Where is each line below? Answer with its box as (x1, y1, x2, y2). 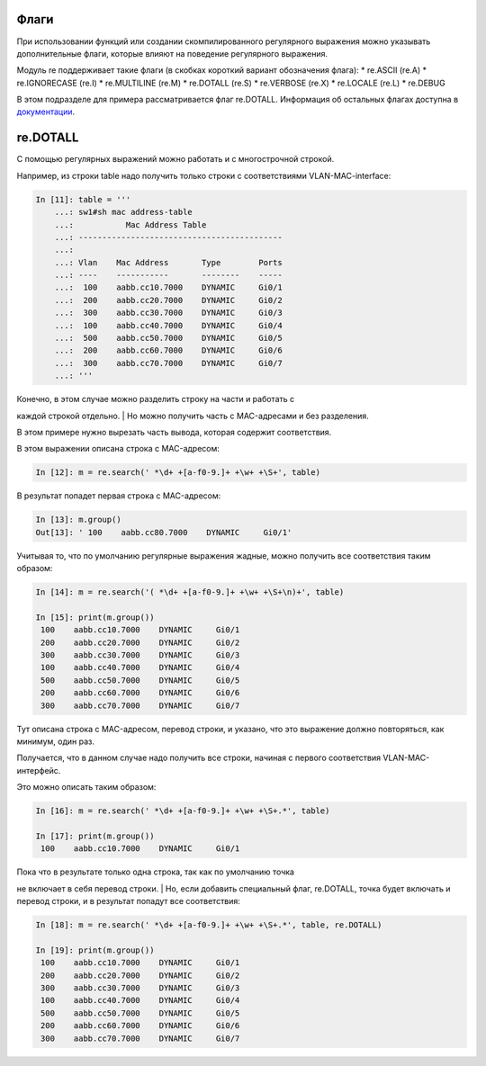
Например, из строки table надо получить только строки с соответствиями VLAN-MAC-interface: (16, 170, 391, 181)
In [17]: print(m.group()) (35, 830, 155, 841)
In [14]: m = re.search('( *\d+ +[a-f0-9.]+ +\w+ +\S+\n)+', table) (35, 587, 345, 597)
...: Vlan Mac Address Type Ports (54, 257, 283, 267)
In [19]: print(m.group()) (35, 945, 155, 955)
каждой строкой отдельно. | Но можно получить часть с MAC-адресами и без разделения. (16, 410, 369, 421)
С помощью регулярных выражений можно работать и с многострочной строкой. (16, 154, 335, 165)
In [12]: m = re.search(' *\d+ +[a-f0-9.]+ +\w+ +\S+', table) (35, 468, 321, 478)
